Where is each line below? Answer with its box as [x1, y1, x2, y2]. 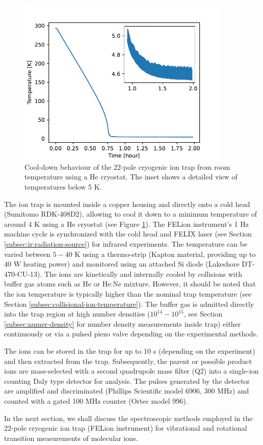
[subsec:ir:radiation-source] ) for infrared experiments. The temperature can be [4, 239, 248, 249]
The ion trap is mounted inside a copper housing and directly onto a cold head [4, 198, 250, 209]
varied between [4, 248, 51, 259]
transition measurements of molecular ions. [4, 432, 138, 443]
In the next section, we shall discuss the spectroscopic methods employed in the [4, 412, 253, 423]
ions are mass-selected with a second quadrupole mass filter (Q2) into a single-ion [4, 365, 259, 376]
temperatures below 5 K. [24, 181, 102, 192]
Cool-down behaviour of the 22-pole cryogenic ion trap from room [24, 161, 230, 172]
